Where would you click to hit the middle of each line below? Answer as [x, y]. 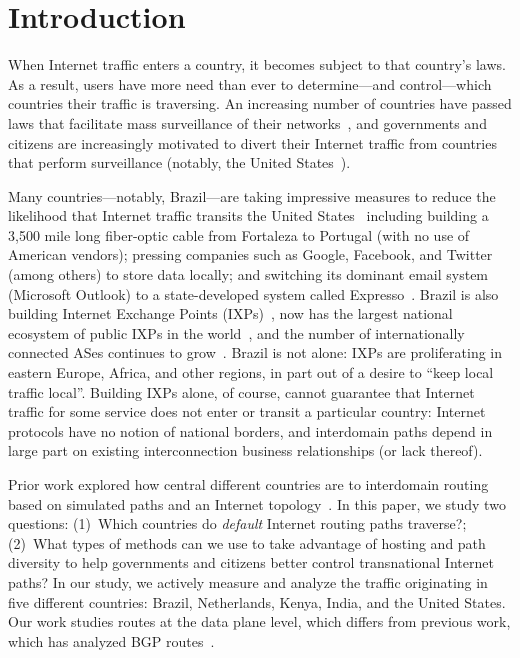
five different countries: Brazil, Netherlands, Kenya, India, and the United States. [257, 601]
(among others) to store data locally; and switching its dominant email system [248, 274]
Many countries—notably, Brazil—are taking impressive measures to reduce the [252, 195]
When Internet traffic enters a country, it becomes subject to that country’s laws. [257, 64]
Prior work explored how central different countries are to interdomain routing [248, 484]
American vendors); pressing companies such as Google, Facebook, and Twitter [250, 254]
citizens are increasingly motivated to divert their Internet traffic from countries [252, 142]
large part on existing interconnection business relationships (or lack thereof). [245, 450]
